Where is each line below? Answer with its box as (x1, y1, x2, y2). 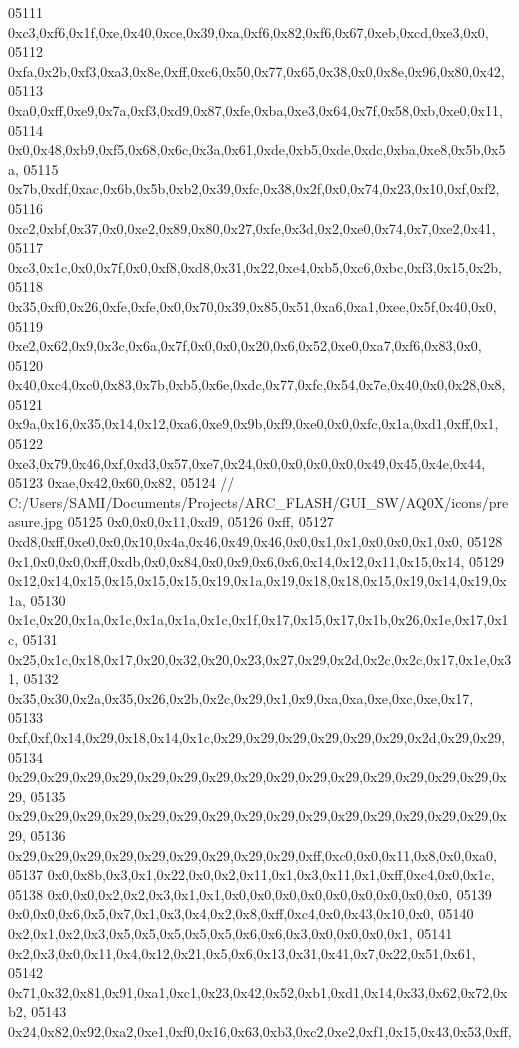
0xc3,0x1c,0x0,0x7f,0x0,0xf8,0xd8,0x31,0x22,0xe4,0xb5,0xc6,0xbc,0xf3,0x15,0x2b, (8, 256, 503, 277)
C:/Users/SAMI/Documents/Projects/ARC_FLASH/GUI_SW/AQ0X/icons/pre (8, 491, 509, 512)
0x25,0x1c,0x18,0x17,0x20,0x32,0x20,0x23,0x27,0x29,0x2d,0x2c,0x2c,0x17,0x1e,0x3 (8, 648, 512, 669)
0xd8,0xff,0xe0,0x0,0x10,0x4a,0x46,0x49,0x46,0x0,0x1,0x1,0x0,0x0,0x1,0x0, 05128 (8, 531, 503, 552)
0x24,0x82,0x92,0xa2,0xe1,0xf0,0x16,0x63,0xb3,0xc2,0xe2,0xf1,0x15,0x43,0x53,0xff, (8, 1020, 512, 1041)
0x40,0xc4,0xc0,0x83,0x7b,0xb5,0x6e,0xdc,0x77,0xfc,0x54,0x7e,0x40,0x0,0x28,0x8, (8, 374, 506, 395)
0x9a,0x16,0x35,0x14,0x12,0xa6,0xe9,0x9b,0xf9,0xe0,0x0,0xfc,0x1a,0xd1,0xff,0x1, (8, 413, 499, 434)
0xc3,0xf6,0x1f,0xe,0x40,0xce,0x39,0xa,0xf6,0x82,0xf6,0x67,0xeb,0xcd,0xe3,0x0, (8, 21, 489, 42)
